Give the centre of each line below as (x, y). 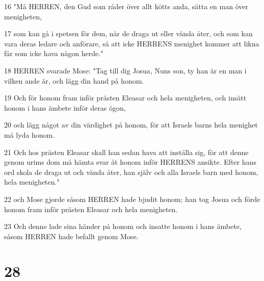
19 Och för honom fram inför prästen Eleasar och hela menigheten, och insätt (125, 98)
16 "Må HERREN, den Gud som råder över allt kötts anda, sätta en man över (126, 6)
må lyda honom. (30, 134)
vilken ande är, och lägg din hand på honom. (74, 80)
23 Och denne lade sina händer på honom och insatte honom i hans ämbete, (123, 226)
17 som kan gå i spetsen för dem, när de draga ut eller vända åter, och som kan (128, 33)
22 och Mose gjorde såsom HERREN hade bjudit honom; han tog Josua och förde (132, 199)
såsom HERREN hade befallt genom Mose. (71, 236)
